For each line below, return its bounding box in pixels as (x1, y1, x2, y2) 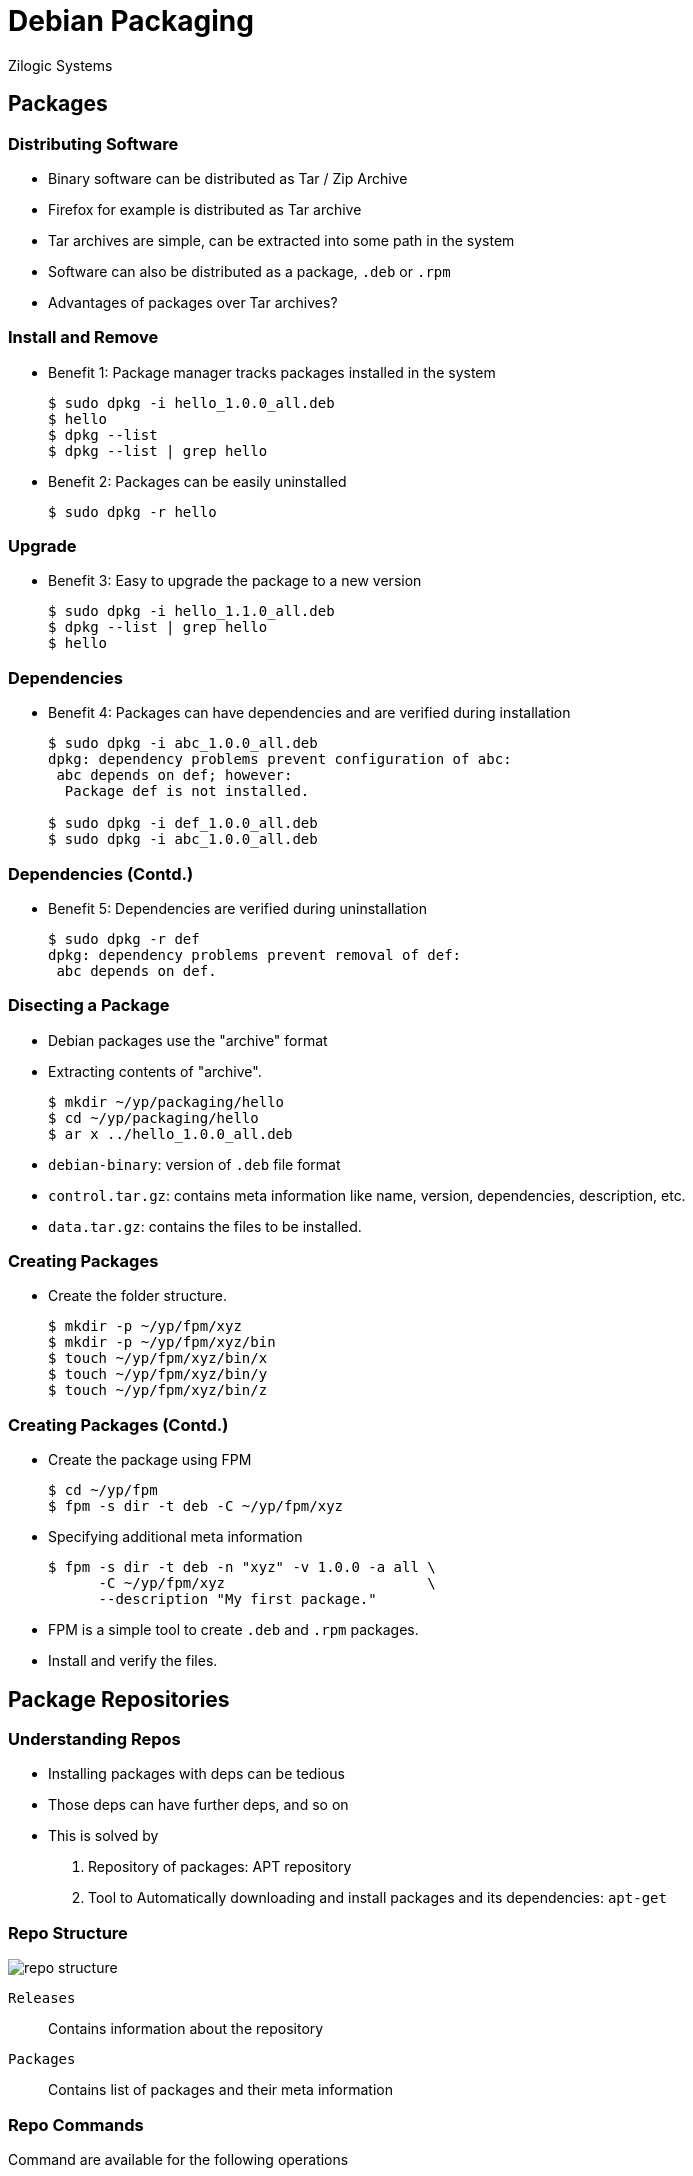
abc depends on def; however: (56, 767, 293, 784)
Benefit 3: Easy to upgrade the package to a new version (48, 572, 422, 590)
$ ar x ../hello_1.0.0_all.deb (48, 1125, 293, 1142)
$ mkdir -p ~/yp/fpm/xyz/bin (48, 1334, 276, 1351)
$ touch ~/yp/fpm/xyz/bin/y (48, 1366, 268, 1383)
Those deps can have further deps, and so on (48, 1796, 349, 1814)
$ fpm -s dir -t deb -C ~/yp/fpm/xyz (48, 1498, 344, 1515)
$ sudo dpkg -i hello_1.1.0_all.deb (48, 603, 335, 620)
